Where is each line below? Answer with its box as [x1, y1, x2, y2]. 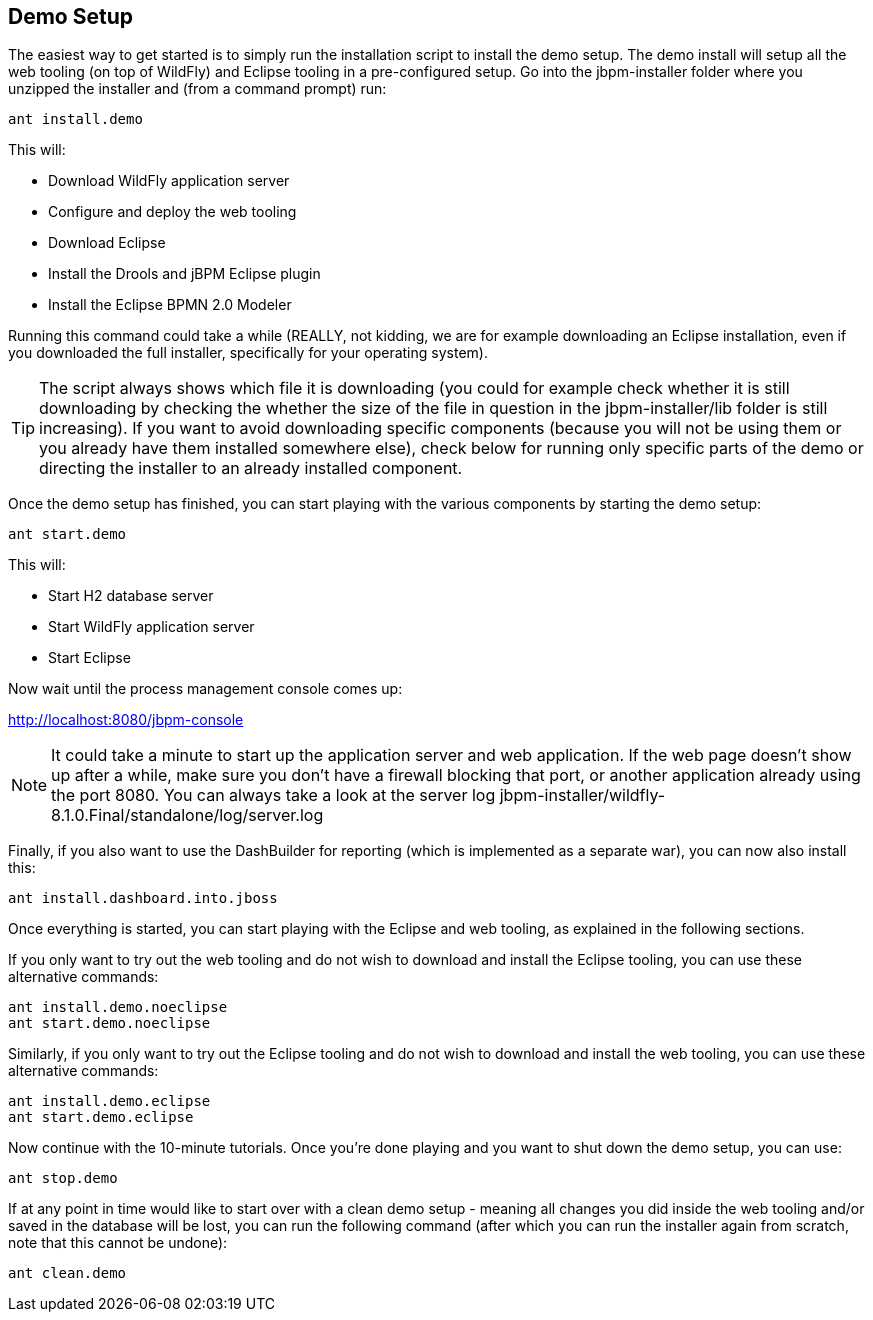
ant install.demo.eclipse [8, 1093, 211, 1110]
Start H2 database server [48, 587, 214, 605]
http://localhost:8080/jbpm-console [8, 711, 244, 729]
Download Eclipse [48, 234, 166, 252]
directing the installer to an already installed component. [39, 458, 463, 479]
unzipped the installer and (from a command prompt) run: [8, 80, 387, 98]
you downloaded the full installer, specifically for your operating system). [8, 344, 488, 362]
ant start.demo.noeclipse [8, 1015, 211, 1032]
